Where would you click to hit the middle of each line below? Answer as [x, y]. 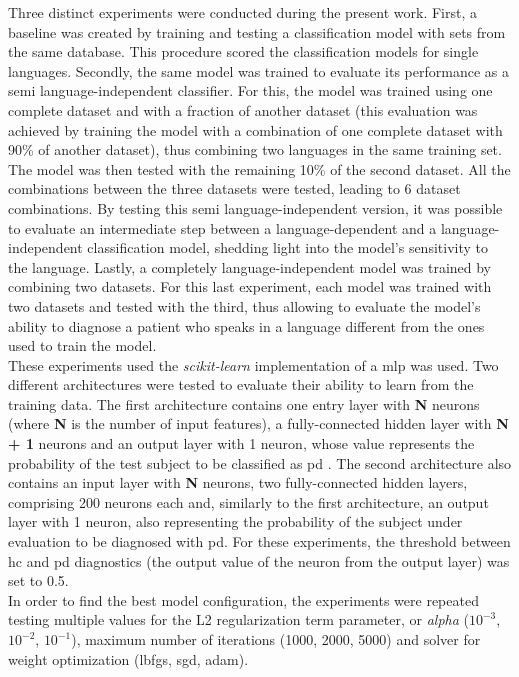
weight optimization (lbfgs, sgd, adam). [128, 658]
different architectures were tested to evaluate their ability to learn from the [241, 384]
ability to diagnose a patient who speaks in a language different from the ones [246, 325]
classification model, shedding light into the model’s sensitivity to [287, 247]
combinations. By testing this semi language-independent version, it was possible [255, 207]
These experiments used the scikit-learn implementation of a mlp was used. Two [253, 364]
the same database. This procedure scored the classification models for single [243, 51]
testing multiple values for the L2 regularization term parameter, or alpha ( [238, 619]
